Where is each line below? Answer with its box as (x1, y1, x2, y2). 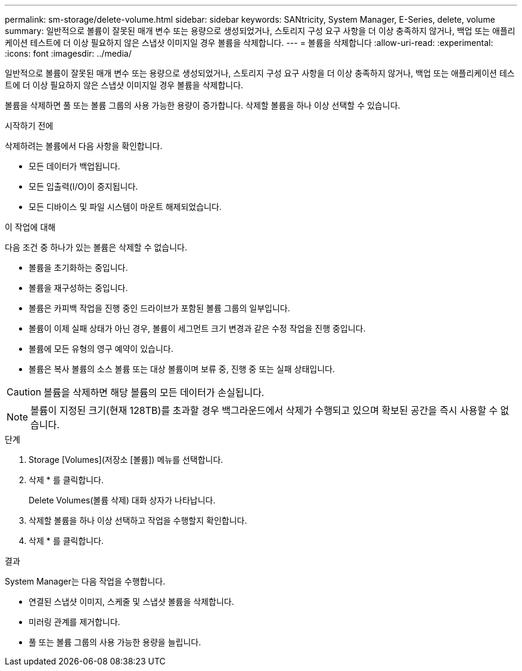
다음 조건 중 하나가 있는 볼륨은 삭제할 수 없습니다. (5, 242, 188, 252)
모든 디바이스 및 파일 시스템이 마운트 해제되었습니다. (29, 202, 222, 212)
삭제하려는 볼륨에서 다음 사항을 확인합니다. (5, 141, 163, 151)
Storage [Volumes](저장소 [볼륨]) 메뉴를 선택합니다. (29, 454, 223, 465)
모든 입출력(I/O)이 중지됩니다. (29, 181, 138, 191)
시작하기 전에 (5, 120, 54, 131)
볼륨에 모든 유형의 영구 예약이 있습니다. (29, 344, 173, 354)
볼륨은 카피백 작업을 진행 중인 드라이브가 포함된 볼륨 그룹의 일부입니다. (29, 303, 290, 313)
